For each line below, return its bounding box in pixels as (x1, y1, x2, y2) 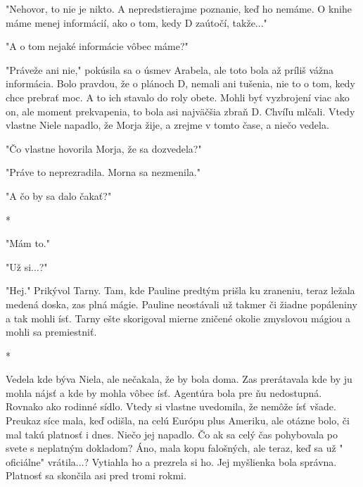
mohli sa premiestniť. (6, 324, 97, 339)
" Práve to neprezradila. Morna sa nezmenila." (6, 165, 200, 179)
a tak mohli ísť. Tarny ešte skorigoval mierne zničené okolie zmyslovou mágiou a (6, 310, 350, 325)
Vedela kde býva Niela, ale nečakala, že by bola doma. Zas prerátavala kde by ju (6, 372, 352, 386)
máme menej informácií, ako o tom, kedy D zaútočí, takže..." (6, 15, 267, 30)
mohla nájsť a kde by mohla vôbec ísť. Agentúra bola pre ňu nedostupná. (6, 385, 322, 400)
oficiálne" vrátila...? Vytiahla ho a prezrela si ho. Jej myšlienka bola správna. (6, 454, 337, 469)
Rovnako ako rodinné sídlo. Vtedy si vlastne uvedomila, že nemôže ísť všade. (6, 399, 336, 414)
